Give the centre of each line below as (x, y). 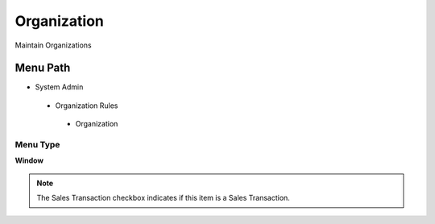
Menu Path (43, 68)
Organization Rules (87, 106)
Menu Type (37, 145)
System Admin (59, 87)
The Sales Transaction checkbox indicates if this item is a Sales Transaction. (163, 198)
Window (29, 160)
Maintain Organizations (53, 45)
